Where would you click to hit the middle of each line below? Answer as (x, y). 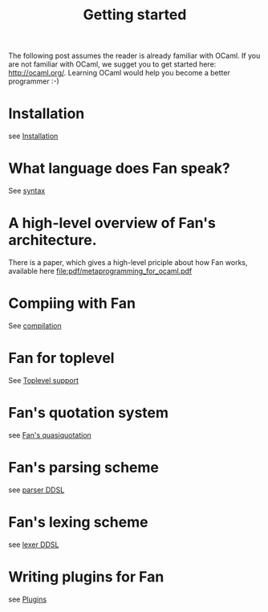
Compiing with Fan (72, 304)
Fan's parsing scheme (83, 467)
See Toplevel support (43, 380)
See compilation (35, 325)
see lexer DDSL (34, 545)
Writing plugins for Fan (86, 577)
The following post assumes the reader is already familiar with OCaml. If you (134, 56)
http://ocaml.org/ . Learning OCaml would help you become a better (119, 73)
